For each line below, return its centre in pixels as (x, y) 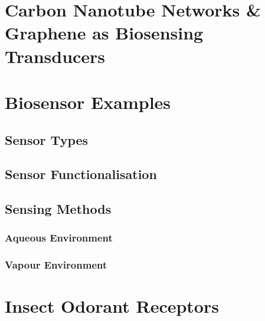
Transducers (55, 56)
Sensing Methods (58, 209)
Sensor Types (47, 139)
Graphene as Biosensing (104, 33)
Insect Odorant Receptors (112, 306)
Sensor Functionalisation (81, 174)
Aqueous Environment (59, 238)
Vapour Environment (56, 265)
